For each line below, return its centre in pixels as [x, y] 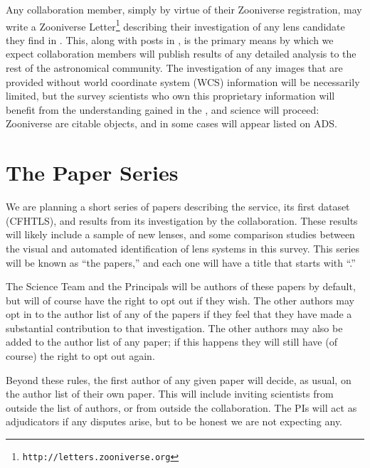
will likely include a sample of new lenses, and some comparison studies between [180, 234]
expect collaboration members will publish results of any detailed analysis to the [181, 54]
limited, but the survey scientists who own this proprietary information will [170, 96]
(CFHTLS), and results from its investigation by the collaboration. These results [182, 220]
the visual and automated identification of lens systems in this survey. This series [183, 248]
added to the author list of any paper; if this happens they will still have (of [171, 342]
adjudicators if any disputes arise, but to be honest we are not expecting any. [174, 421]
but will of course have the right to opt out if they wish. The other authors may [180, 300]
